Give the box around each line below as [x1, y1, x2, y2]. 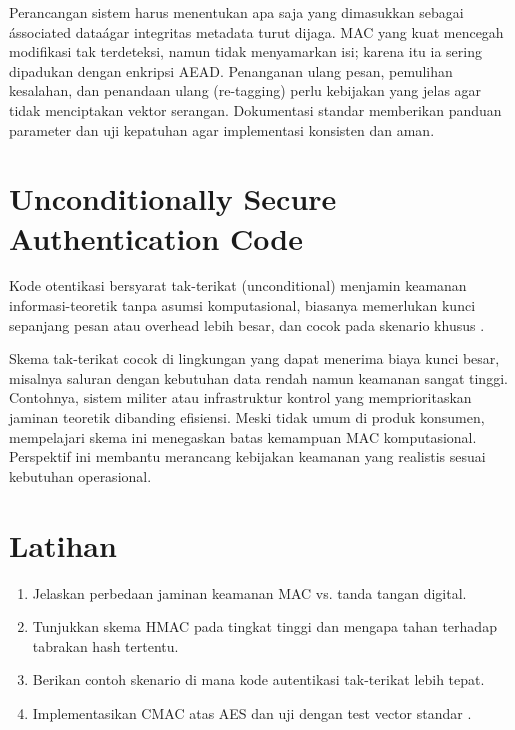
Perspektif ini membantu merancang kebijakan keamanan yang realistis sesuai [9, 446, 486, 467]
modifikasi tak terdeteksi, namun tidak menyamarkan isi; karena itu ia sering [9, 41, 482, 62]
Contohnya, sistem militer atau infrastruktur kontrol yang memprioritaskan [9, 387, 472, 408]
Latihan [9, 524, 117, 565]
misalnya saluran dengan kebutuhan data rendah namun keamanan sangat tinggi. [9, 367, 508, 388]
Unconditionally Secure [9, 178, 337, 219]
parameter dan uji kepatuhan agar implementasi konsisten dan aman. [9, 119, 435, 140]
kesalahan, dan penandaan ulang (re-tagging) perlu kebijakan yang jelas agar [9, 80, 482, 101]
